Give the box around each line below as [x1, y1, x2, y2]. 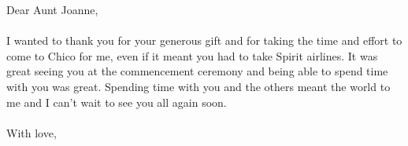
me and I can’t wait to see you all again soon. [6, 93, 227, 110]
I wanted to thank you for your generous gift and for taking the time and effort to [6, 32, 402, 49]
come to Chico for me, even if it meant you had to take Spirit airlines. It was [6, 47, 378, 64]
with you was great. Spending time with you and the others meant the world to [6, 78, 391, 94]
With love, [6, 124, 57, 141]
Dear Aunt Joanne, [6, 2, 98, 17]
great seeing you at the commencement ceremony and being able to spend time [6, 63, 388, 79]
